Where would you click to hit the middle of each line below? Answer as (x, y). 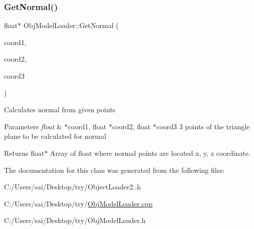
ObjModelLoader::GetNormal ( (71, 25)
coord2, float (131, 126)
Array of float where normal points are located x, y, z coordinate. (150, 153)
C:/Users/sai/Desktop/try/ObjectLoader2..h (73, 187)
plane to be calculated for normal (55, 136)
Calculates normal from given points (60, 109)
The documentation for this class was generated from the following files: (114, 170)
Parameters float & (33, 126)
